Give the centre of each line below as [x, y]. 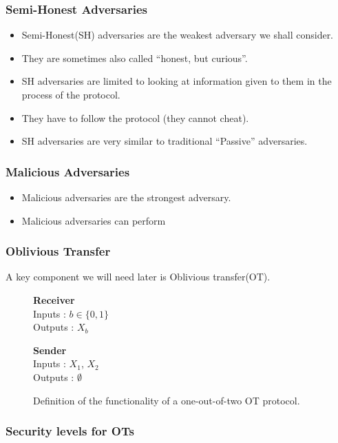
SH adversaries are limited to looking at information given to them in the [177, 81]
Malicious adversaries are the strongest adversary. [126, 197]
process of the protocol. [71, 94]
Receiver [54, 300]
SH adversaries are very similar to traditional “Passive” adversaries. [165, 141]
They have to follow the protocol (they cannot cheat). [135, 117]
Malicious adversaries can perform [94, 220]
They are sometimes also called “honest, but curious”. [135, 58]
